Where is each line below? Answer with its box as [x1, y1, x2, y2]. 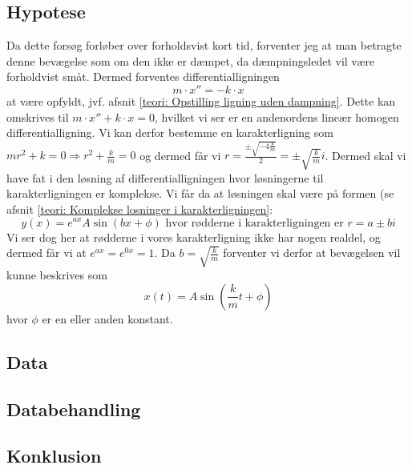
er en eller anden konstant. [42, 310, 173, 327]
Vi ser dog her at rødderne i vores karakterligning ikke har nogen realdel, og [6, 228, 381, 245]
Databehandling [6, 396, 141, 421]
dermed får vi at [6, 244, 87, 261]
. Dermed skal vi [325, 146, 406, 163]
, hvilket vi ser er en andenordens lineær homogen [154, 108, 399, 125]
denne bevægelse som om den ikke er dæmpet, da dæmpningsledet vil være [6, 52, 375, 69]
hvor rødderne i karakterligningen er [165, 217, 344, 229]
